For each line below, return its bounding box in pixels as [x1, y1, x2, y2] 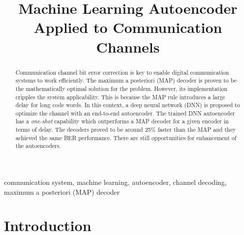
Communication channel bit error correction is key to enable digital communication [15, 68, 229, 76]
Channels [96, 36, 160, 57]
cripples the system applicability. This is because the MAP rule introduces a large [15, 92, 225, 101]
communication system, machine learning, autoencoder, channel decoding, [4, 177, 227, 187]
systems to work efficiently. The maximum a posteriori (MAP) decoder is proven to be [15, 76, 237, 85]
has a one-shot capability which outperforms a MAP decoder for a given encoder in [15, 117, 229, 125]
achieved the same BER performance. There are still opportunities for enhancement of [15, 133, 237, 142]
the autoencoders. [15, 142, 61, 150]
